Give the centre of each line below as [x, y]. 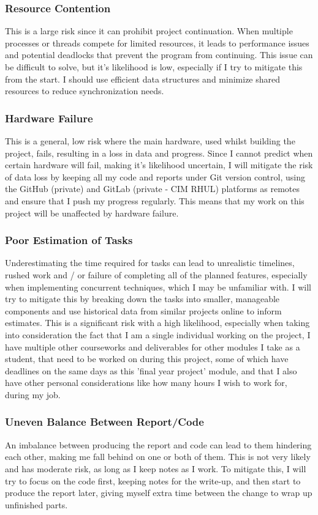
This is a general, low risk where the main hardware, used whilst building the [150, 141]
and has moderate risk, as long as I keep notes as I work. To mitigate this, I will [156, 468]
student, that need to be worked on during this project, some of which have [147, 359]
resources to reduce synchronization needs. [85, 91]
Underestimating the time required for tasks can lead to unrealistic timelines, [150, 263]
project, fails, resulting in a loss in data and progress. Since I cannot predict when [159, 153]
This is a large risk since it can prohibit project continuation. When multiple [149, 31]
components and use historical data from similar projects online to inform [143, 310]
